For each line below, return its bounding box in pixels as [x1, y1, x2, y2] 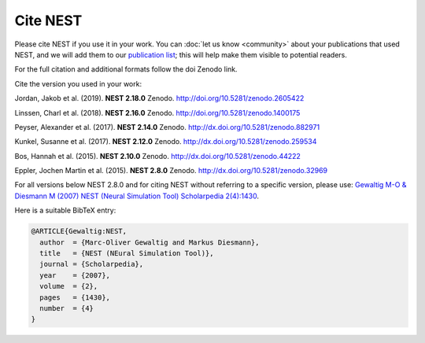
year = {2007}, [39, 271, 110, 279]
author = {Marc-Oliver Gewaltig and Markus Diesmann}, [39, 238, 260, 247]
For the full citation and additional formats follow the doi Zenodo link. [14, 65, 238, 74]
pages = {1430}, [39, 293, 110, 302]
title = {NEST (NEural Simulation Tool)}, [39, 249, 214, 257]
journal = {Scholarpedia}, [39, 260, 144, 269]
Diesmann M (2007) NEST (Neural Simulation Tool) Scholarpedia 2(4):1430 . [14, 191, 260, 201]
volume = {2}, [39, 282, 98, 291]
